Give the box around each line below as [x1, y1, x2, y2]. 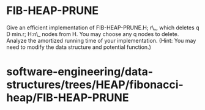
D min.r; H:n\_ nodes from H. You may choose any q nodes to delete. [6, 30, 179, 37]
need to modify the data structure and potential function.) [6, 43, 151, 51]
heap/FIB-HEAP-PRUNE [6, 91, 129, 105]
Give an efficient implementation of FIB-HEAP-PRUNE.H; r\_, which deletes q [6, 24, 199, 31]
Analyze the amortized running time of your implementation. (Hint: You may [6, 37, 196, 44]
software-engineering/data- [6, 65, 154, 79]
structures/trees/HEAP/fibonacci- [6, 78, 184, 92]
